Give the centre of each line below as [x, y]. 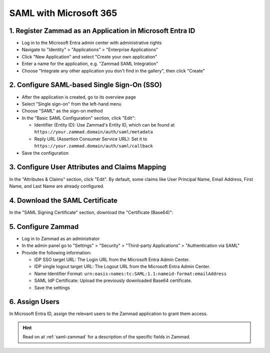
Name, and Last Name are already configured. [57, 186]
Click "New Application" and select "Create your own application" [89, 56]
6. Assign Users [34, 302]
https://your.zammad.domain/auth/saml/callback [94, 146]
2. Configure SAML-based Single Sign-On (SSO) [85, 85]
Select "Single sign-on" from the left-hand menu [72, 104]
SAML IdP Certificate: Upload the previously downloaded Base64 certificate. [113, 280]
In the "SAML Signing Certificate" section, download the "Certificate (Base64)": [91, 212]
